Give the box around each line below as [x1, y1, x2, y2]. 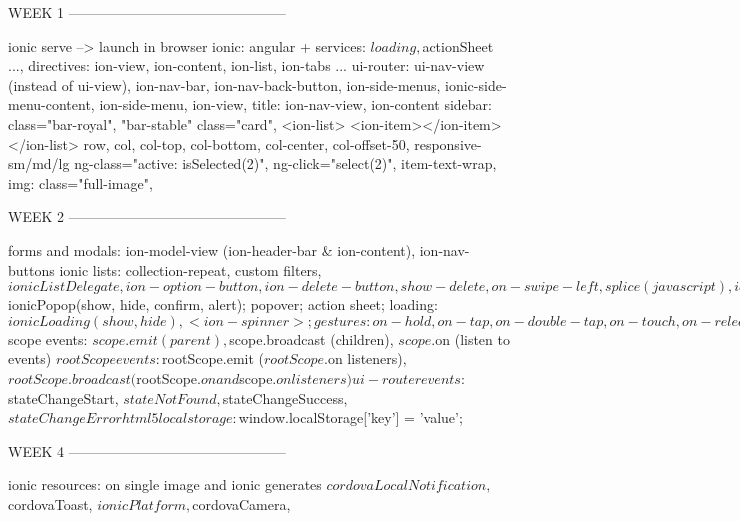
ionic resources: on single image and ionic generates [8, 474, 322, 495]
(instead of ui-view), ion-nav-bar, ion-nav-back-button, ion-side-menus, [8, 74, 441, 95]
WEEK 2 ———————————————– [8, 206, 286, 227]
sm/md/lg [8, 153, 70, 174]
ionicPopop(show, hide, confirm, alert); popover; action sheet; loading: [8, 294, 438, 315]
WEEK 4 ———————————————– [8, 440, 286, 461]
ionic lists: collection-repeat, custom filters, [59, 259, 322, 280]
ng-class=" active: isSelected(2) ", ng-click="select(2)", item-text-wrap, [74, 153, 497, 174]
